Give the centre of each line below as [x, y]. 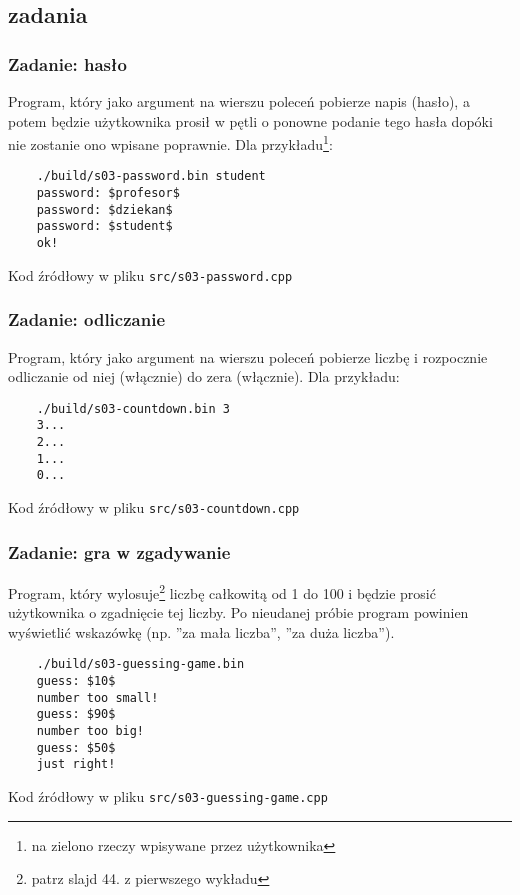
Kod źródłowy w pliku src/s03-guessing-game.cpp [168, 795]
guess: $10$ [76, 681]
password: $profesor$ [108, 193]
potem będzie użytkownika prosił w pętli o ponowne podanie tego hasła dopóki [250, 120]
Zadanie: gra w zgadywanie [119, 551]
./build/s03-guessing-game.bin [140, 664]
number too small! [97, 697]
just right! [76, 764]
